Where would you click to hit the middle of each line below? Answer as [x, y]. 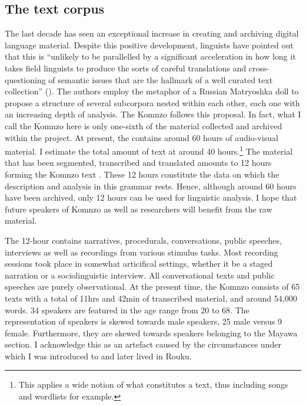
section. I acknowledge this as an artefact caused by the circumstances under [143, 344]
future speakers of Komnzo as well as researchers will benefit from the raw [139, 209]
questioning [25, 79]
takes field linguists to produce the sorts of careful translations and [126, 68]
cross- [259, 68]
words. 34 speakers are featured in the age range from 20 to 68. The [127, 310]
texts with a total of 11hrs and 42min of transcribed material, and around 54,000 [151, 298]
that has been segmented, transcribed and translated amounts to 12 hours [138, 163]
